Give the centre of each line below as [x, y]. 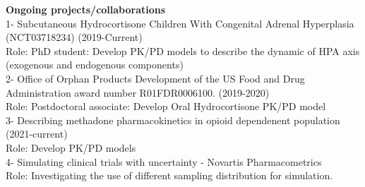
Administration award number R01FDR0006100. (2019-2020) [138, 92]
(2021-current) [37, 134]
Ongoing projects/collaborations [86, 9]
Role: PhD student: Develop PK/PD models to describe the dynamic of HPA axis [183, 50]
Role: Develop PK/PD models [71, 147]
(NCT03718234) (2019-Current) [74, 37]
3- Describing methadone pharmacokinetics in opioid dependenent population [173, 120]
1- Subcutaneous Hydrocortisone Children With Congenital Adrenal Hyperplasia [180, 23]
